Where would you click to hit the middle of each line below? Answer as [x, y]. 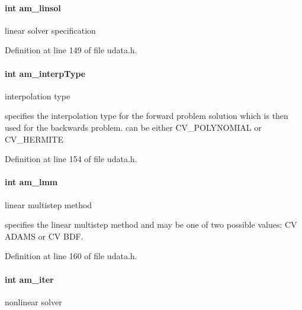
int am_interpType [45, 73]
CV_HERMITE [34, 139]
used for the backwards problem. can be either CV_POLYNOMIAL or [133, 127]
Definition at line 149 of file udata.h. [71, 50]
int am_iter [29, 279]
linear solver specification [50, 30]
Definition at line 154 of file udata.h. [71, 159]
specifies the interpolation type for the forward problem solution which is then [147, 116]
